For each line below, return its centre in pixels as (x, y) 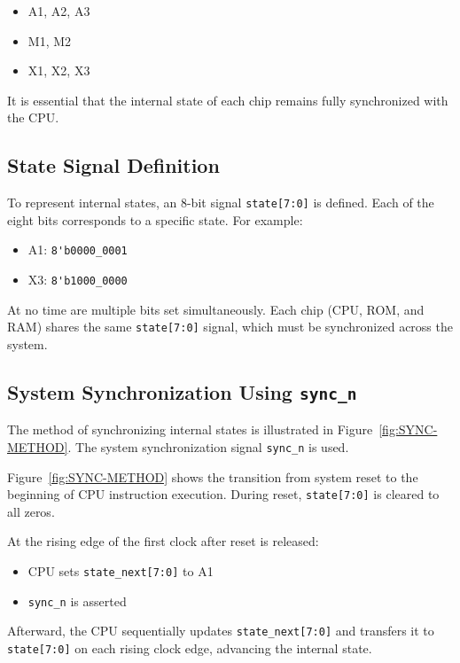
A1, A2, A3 (59, 11)
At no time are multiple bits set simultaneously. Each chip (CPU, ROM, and (216, 309)
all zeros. (31, 511)
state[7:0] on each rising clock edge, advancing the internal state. (190, 648)
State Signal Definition (113, 165)
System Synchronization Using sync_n (182, 391)
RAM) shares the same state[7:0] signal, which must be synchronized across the (230, 327)
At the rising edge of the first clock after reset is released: (163, 541)
